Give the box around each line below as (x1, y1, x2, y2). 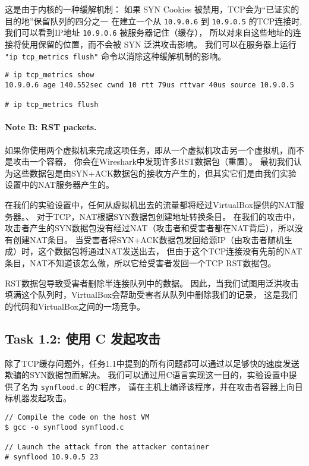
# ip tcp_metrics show (5, 71, 94, 80)
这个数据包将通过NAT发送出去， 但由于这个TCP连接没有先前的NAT (37, 245, 302, 257)
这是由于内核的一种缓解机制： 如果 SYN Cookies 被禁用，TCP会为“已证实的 (5, 3, 299, 15)
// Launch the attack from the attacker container (5, 442, 209, 451)
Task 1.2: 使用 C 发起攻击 (5, 329, 160, 347)
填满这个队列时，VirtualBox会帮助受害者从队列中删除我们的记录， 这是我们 (5, 288, 298, 301)
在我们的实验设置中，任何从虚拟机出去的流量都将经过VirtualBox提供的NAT (5, 198, 296, 210)
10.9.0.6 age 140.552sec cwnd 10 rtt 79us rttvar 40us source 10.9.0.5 (5, 80, 294, 89)
